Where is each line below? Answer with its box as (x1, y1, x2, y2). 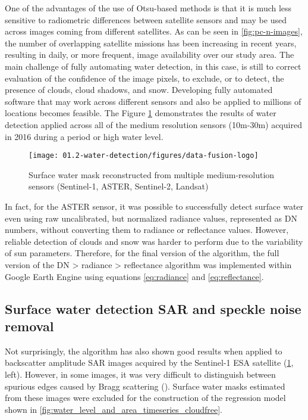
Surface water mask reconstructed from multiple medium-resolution (29, 168, 275, 181)
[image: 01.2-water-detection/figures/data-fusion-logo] (29, 151, 259, 160)
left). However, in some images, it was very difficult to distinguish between (5, 368, 276, 380)
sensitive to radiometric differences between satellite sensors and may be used (5, 13, 287, 26)
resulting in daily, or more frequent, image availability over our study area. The (5, 48, 294, 61)
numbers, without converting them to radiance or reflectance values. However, (5, 223, 289, 236)
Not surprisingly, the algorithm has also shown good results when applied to (5, 344, 282, 357)
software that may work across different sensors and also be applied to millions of (5, 95, 301, 107)
